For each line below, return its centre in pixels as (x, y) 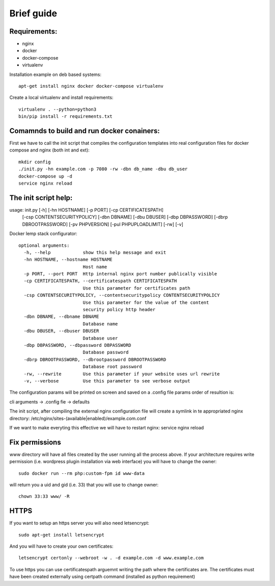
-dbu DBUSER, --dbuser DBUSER (61, 331)
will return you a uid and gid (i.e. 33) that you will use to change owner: (84, 485)
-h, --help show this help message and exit (95, 252)
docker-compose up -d (45, 176)
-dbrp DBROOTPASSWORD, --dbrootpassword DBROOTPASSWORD (95, 359)
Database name (100, 324)
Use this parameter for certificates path (136, 288)
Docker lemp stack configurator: (43, 234)
